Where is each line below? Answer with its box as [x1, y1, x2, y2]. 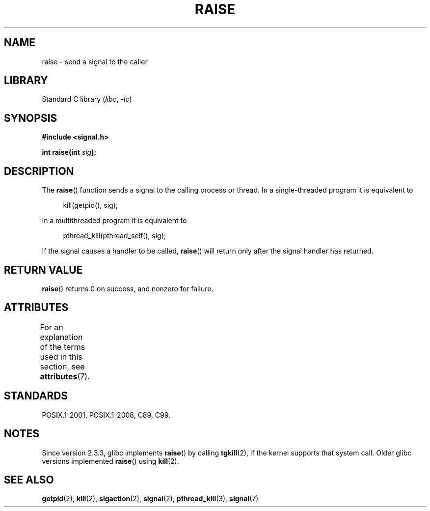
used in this [40, 351, 82, 362]
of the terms [40, 341, 85, 352]
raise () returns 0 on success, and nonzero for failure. [42, 284, 214, 293]
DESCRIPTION [4, 165, 74, 177]
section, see [40, 361, 85, 371]
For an [40, 322, 63, 332]
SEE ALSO [4, 473, 54, 486]
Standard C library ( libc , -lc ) [42, 95, 132, 104]
